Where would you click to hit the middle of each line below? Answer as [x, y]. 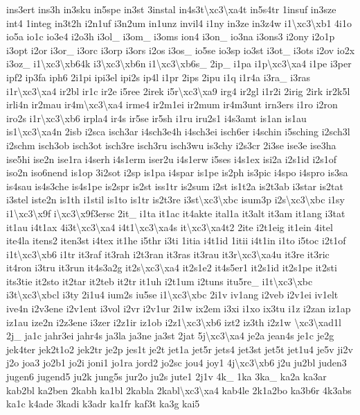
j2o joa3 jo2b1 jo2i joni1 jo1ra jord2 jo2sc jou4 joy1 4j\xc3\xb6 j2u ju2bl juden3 [177, 363]
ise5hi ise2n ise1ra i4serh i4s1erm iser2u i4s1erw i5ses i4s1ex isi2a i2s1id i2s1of [172, 159]
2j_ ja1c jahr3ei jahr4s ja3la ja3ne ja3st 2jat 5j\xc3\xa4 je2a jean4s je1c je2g [170, 336]
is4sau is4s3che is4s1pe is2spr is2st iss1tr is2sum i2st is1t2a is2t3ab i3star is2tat [175, 186]
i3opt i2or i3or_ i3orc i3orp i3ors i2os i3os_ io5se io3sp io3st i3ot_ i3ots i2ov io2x [181, 50]
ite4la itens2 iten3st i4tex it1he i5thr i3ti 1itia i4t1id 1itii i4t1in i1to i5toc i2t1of [176, 240]
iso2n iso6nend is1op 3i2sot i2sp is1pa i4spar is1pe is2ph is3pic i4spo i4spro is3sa [177, 172]
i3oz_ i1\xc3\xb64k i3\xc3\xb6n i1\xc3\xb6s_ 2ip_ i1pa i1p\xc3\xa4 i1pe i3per [179, 63]
